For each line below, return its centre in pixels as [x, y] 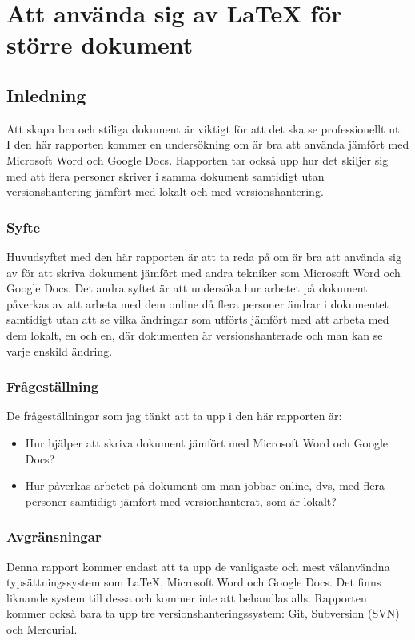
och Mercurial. [42, 628]
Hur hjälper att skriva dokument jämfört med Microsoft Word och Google [206, 442]
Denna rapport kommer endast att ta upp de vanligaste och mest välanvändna [198, 566]
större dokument [100, 44]
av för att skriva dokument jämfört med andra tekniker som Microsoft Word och [204, 272]
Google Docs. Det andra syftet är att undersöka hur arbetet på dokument [187, 288]
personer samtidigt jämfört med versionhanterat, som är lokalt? [181, 501]
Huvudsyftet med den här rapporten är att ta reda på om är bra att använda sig [204, 256]
